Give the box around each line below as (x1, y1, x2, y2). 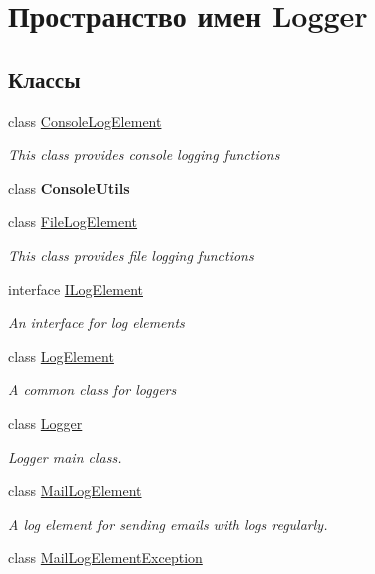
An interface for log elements (8, 312, 185, 333)
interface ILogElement (8, 278, 143, 299)
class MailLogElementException (8, 547, 203, 568)
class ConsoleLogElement (8, 110, 162, 131)
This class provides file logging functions (8, 244, 254, 265)
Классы (8, 63, 81, 94)
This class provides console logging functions (8, 144, 280, 165)
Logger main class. (8, 446, 122, 467)
